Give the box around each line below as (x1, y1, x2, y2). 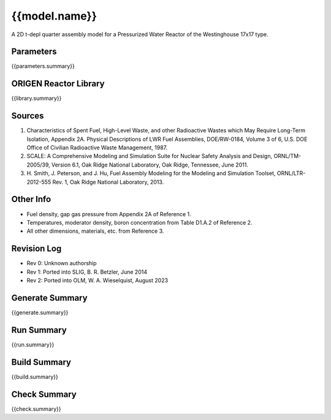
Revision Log (11, 244, 62, 254)
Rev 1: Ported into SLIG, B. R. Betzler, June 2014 (26, 268, 147, 276)
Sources (11, 111, 44, 121)
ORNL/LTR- (276, 170, 306, 177)
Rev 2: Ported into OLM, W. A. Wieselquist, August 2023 (26, 276, 169, 284)
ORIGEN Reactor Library (11, 78, 105, 89)
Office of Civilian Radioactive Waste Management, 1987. (26, 144, 168, 151)
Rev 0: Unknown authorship (26, 260, 97, 267)
